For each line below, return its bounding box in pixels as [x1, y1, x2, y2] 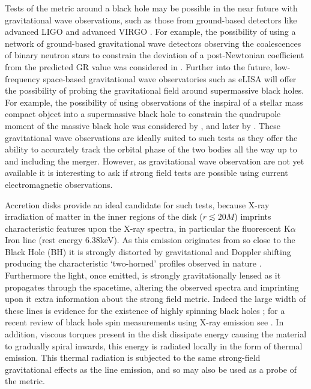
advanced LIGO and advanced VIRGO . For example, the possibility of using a [5, 25, 296, 38]
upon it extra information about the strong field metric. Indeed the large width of [5, 292, 306, 305]
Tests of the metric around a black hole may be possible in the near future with [5, 2, 298, 14]
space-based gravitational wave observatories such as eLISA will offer [43, 72, 297, 85]
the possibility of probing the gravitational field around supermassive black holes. [5, 84, 304, 97]
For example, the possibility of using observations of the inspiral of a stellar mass [5, 95, 303, 108]
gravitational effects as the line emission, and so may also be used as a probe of [5, 363, 297, 375]
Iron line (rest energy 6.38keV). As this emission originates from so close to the [5, 234, 295, 246]
